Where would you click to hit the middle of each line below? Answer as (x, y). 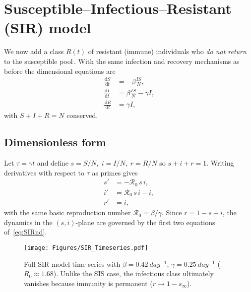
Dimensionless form (55, 142)
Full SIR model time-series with (72, 263)
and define (53, 163)
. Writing (220, 163)
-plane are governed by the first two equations (145, 222)
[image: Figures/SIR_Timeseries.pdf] (86, 248)
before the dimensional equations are (60, 71)
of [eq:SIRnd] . (26, 232)
